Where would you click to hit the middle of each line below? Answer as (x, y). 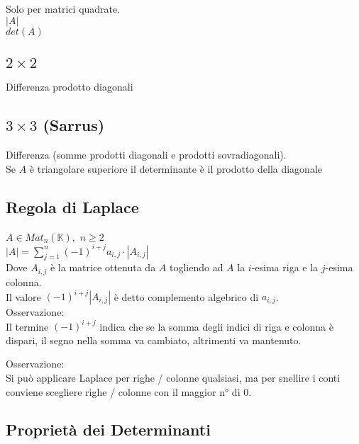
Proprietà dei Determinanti (108, 429)
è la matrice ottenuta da (103, 267)
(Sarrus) (74, 125)
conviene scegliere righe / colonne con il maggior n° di (123, 391)
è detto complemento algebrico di (186, 296)
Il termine (27, 326)
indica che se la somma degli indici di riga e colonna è (216, 326)
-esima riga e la (285, 267)
